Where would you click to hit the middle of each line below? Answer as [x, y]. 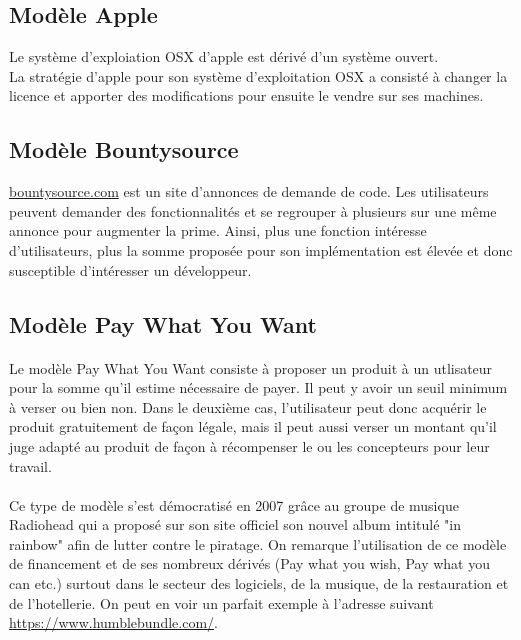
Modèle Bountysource [124, 149]
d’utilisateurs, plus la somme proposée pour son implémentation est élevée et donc [261, 249]
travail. [30, 465]
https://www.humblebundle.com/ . [113, 622]
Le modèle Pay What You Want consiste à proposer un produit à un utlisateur [251, 367]
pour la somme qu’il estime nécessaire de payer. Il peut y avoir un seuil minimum [258, 387]
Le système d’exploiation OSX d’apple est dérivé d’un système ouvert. [224, 56]
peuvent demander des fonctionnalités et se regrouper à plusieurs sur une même [253, 210]
